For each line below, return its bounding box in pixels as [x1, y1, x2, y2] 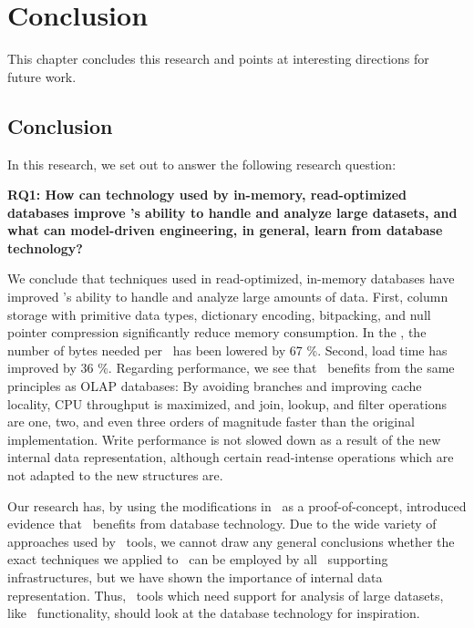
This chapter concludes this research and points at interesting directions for [7, 49, 429, 68]
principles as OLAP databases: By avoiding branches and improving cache [7, 376, 422, 396]
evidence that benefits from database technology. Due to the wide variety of [7, 514, 437, 533]
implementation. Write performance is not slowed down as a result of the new [7, 429, 441, 448]
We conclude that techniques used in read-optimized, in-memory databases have [7, 269, 455, 288]
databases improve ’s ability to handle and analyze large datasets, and [7, 202, 458, 221]
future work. [7, 67, 77, 86]
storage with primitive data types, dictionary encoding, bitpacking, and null [7, 304, 431, 324]
